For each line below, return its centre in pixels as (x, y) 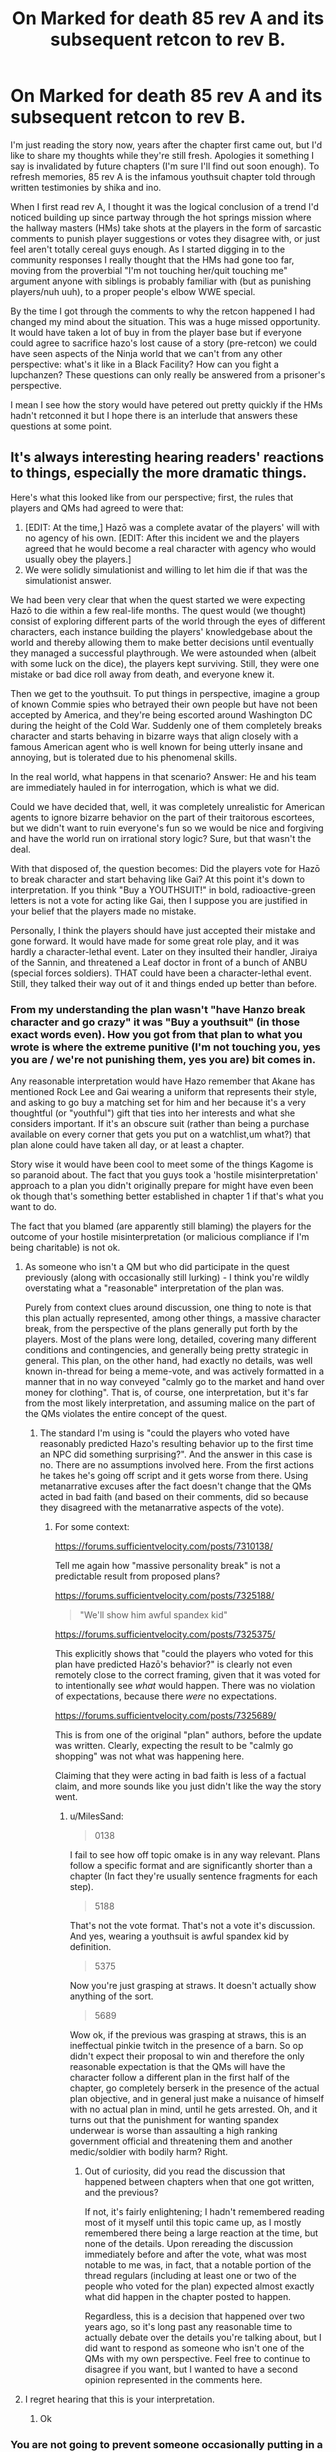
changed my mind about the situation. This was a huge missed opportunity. (165, 321)
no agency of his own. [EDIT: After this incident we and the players (162, 538)
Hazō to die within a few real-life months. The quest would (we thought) (158, 610)
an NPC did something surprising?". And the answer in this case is (176, 1454)
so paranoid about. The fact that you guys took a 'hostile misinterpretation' (164, 1175)
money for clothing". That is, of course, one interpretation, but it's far (166, 1393)
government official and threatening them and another (181, 2141)
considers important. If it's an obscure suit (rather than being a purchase (160, 1124)
